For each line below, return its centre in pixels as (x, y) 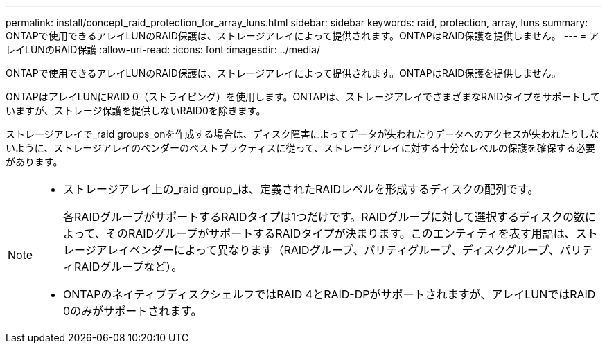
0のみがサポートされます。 (133, 311)
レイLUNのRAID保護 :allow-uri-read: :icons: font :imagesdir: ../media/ (163, 50)
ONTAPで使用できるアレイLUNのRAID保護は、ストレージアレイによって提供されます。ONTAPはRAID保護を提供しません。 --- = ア (302, 36)
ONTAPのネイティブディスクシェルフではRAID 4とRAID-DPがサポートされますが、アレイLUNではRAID (329, 294)
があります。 (34, 162)
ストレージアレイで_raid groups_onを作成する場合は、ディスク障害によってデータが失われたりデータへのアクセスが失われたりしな (302, 134)
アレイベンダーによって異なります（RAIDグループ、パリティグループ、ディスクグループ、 (328, 250)
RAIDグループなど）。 (129, 267)
